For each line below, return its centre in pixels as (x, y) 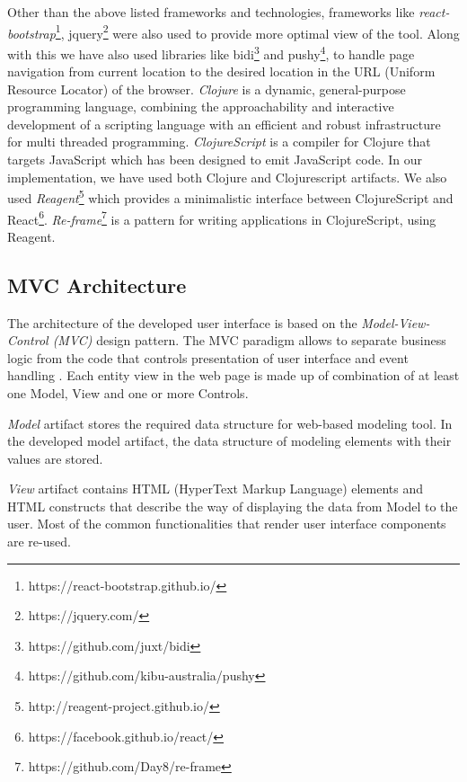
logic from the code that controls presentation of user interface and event (208, 357)
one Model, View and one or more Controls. (128, 392)
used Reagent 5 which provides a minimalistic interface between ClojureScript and (230, 196)
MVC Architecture (97, 284)
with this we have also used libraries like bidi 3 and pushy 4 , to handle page (211, 52)
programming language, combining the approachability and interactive (201, 107)
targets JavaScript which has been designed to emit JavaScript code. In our (215, 160)
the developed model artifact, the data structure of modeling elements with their (229, 441)
